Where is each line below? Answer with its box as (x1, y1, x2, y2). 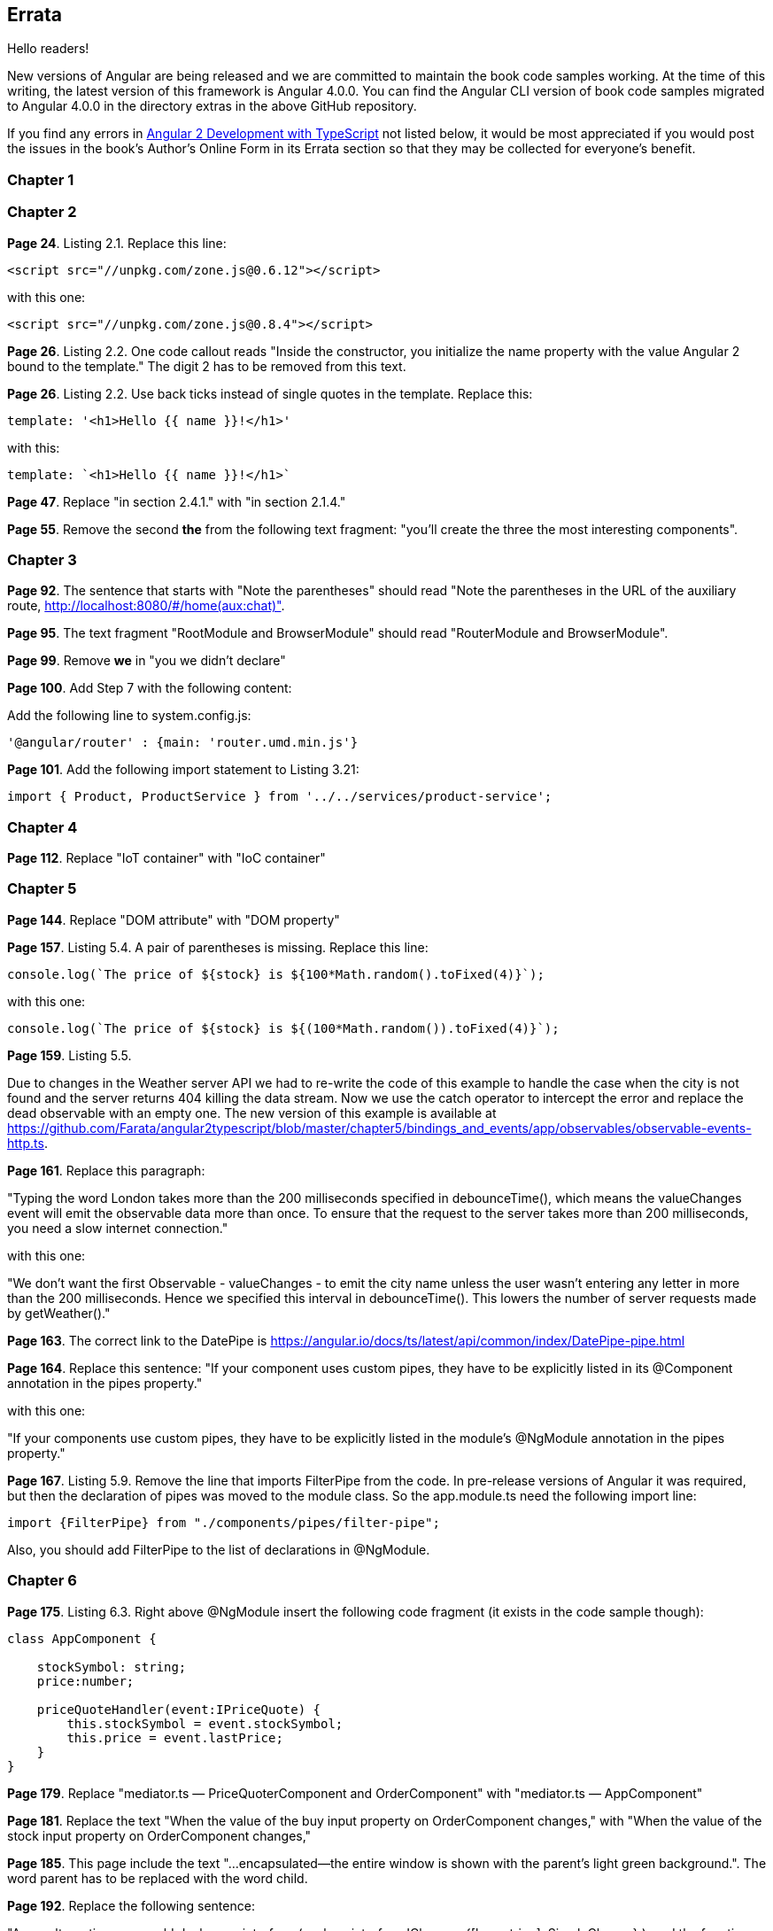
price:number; (36, 1673, 135, 1688)
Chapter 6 (7, 1571, 77, 1590)
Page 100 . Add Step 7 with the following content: (7, 680, 292, 696)
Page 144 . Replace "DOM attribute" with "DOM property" (7, 911, 340, 927)
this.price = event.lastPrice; (66, 1730, 283, 1745)
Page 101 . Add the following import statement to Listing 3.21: (7, 762, 359, 778)
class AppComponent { (7, 1631, 157, 1646)
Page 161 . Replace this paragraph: (7, 1162, 205, 1178)
